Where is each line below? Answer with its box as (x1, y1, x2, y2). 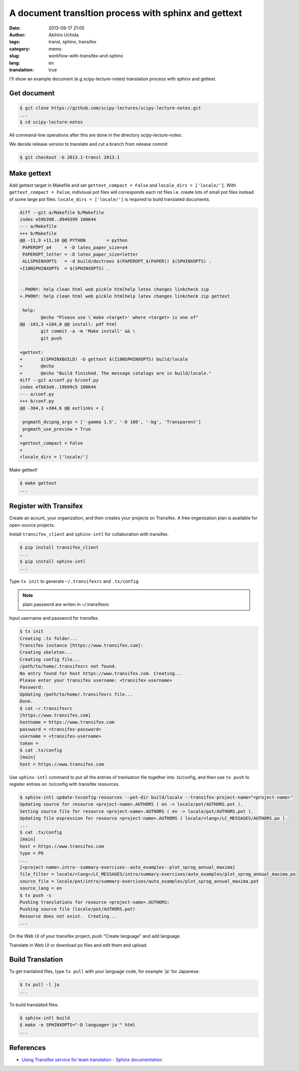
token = (19, 740, 38, 746)
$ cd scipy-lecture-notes (19, 119, 83, 125)
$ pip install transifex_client (19, 544, 99, 550)
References (9, 1044, 46, 1052)
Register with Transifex (9, 502, 83, 510)
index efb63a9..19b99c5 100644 (19, 384, 97, 390)
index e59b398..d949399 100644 (19, 217, 97, 222)
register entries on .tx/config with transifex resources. (9, 781, 120, 787)
